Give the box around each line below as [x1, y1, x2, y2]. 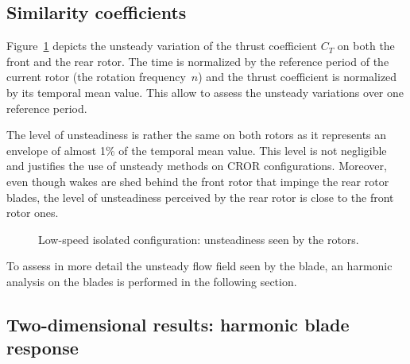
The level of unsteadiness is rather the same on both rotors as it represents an [6, 126, 387, 143]
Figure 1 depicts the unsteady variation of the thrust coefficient [6, 37, 317, 54]
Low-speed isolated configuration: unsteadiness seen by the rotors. [38, 230, 359, 247]
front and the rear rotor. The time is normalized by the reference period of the [6, 52, 389, 69]
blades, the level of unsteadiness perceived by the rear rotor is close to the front [6, 188, 394, 205]
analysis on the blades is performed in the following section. [6, 273, 297, 289]
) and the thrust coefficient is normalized [198, 68, 397, 85]
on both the [337, 37, 395, 54]
